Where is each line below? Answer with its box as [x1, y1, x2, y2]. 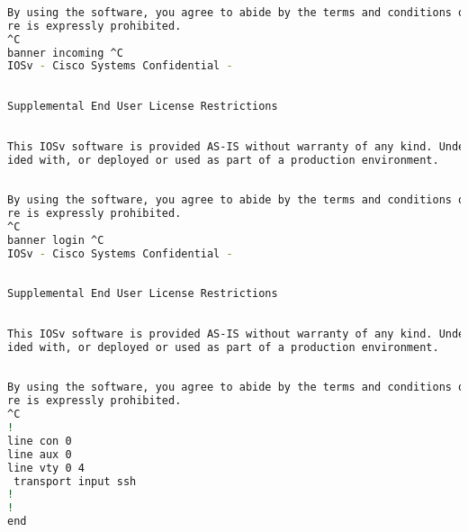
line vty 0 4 [7, 461, 85, 474]
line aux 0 [7, 447, 72, 461]
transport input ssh [13, 474, 137, 488]
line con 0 [7, 434, 72, 447]
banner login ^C [7, 233, 104, 247]
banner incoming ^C [7, 46, 123, 59]
